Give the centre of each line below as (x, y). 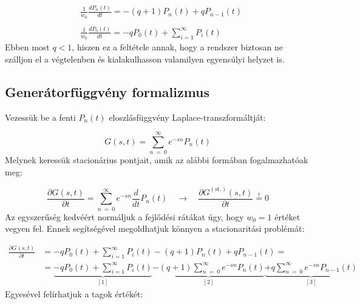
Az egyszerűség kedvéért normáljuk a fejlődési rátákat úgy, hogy (124, 216)
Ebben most (27, 47)
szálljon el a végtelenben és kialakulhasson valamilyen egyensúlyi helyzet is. (145, 59)
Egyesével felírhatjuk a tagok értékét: (74, 293)
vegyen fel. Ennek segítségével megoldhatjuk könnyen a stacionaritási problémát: (155, 228)
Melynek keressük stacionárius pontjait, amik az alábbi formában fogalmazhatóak (157, 160)
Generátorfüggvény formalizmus (107, 91)
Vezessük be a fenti (40, 117)
